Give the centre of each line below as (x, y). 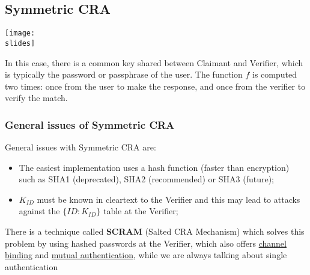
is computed (275, 74)
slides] (20, 43)
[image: (20, 33)
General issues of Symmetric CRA (90, 124)
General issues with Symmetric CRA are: (81, 147)
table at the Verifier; (141, 211)
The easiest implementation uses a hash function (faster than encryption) (154, 167)
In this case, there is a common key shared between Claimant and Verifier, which (154, 62)
